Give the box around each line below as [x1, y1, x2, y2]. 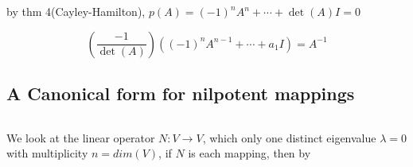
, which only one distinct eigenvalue [202, 129, 376, 146]
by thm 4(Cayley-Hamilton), [6, 3, 146, 19]
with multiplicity [6, 145, 88, 161]
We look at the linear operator [6, 129, 155, 146]
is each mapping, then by [188, 145, 311, 161]
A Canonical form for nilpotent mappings [6, 80, 355, 105]
